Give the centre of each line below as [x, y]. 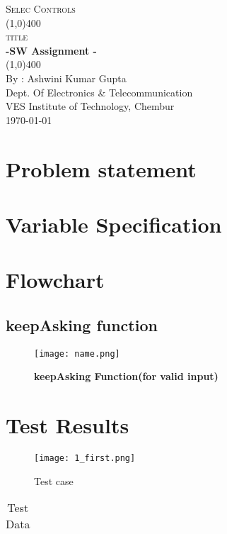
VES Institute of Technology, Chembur [90, 106]
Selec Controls [41, 9]
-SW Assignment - [51, 50]
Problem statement [101, 168]
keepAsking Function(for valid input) [126, 376]
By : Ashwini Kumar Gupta [66, 78]
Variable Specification [114, 224]
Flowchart [55, 280]
